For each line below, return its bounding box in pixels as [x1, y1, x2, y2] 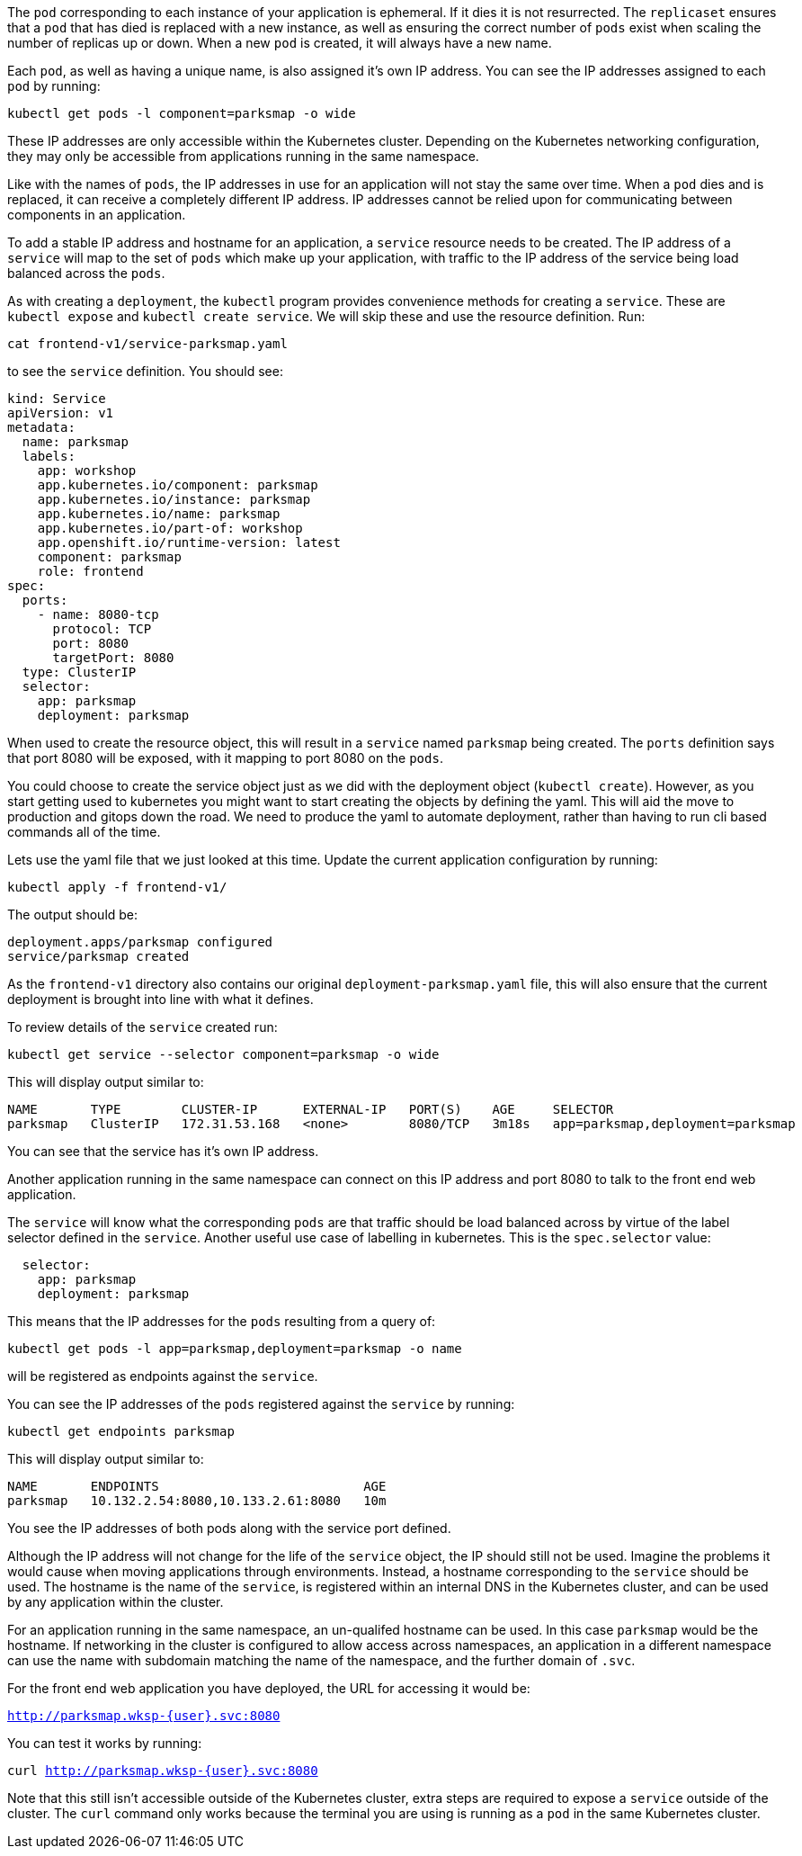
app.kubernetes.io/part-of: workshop [37, 521, 303, 535]
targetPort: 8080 [52, 650, 174, 665]
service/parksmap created [7, 949, 190, 964]
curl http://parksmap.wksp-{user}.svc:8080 [7, 1763, 318, 1778]
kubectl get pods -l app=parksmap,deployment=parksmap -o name [7, 1341, 462, 1356]
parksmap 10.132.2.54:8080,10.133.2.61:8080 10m [7, 1493, 387, 1508]
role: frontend [37, 564, 144, 578]
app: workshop [37, 463, 137, 478]
